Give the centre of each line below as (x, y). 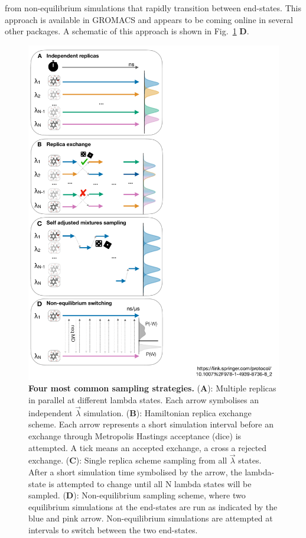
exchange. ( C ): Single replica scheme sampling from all (128, 460)
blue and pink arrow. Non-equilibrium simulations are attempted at (151, 518)
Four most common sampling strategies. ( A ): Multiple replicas (152, 388)
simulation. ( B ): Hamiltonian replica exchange (167, 412)
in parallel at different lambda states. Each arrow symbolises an (144, 400)
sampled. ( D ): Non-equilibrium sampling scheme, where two (137, 495)
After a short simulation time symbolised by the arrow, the (135, 472)
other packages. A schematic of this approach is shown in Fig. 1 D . (127, 31)
